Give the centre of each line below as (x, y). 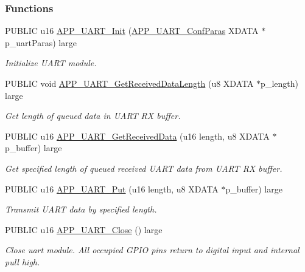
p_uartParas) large (41, 42)
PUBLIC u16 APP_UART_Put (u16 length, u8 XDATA (112, 189)
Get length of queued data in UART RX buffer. (93, 116)
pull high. (23, 261)
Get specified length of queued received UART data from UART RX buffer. (144, 168)
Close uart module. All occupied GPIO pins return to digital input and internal (152, 250)
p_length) (279, 83)
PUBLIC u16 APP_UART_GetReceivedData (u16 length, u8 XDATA (137, 136)
